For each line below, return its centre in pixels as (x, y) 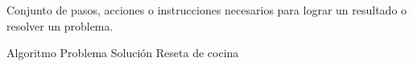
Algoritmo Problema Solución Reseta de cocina (123, 53)
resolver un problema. (60, 25)
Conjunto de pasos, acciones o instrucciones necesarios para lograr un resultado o (207, 10)
